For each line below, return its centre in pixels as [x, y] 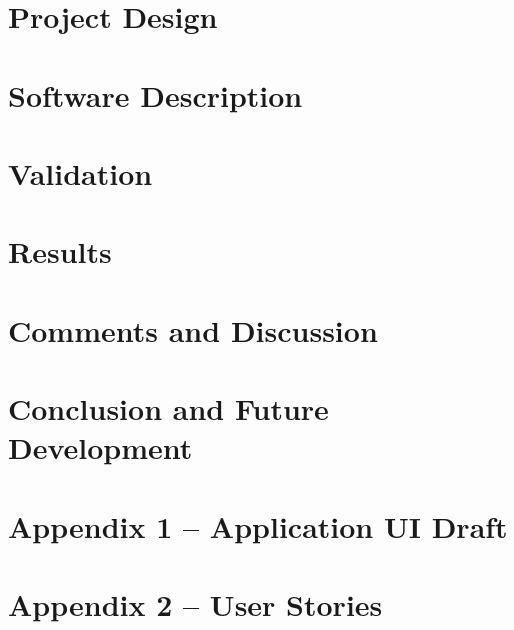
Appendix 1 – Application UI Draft [258, 525]
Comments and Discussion [193, 329]
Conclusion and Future [168, 408]
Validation [80, 172]
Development [100, 447]
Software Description [155, 94]
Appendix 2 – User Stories [195, 604]
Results [60, 251]
